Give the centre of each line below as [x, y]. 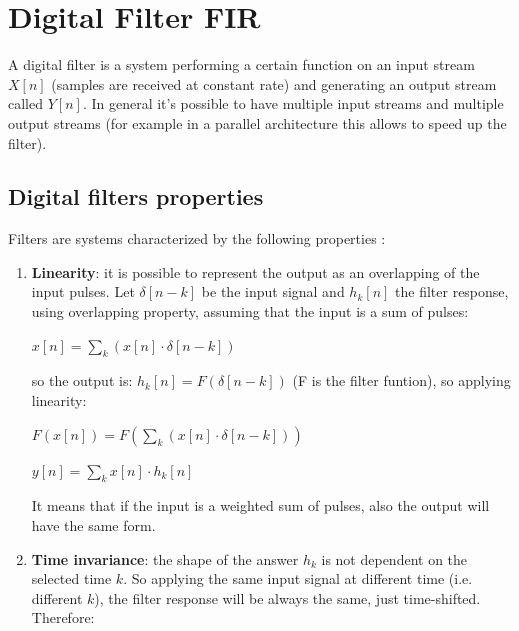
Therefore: [63, 617]
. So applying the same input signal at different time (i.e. [298, 578]
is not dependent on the [394, 558]
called [25, 103]
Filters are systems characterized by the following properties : [197, 238]
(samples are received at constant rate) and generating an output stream [274, 83]
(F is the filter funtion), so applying [401, 380]
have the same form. [93, 525]
